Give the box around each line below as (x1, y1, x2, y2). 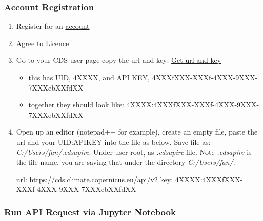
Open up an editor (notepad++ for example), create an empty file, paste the (16, 126, 258, 137)
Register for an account (16, 20, 90, 31)
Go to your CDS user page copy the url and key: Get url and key (16, 55, 221, 65)
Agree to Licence (16, 37, 69, 48)
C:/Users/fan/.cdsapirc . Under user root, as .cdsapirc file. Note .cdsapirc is (16, 146, 252, 157)
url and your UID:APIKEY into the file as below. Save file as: (16, 136, 211, 147)
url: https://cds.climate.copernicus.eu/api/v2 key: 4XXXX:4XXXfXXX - (16, 173, 243, 184)
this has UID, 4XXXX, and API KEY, (28, 72, 150, 82)
